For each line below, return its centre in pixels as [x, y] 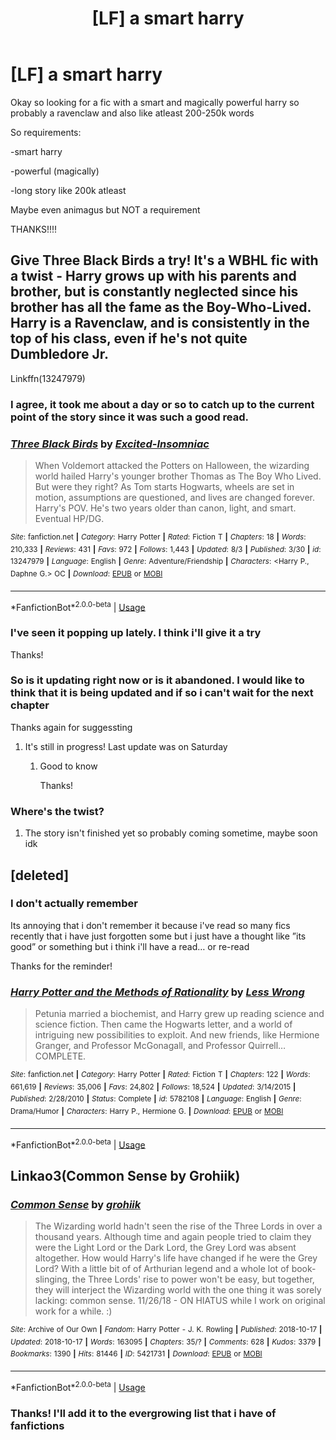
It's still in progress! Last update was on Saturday [126, 746]
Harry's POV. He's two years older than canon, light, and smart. [165, 508]
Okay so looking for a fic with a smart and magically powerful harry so [155, 102]
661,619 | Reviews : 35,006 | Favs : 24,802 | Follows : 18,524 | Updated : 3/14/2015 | [153, 1087]
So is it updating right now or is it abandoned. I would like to [157, 680]
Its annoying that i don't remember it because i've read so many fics [150, 925]
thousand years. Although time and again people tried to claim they [173, 1237]
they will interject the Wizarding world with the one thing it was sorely [178, 1290]
